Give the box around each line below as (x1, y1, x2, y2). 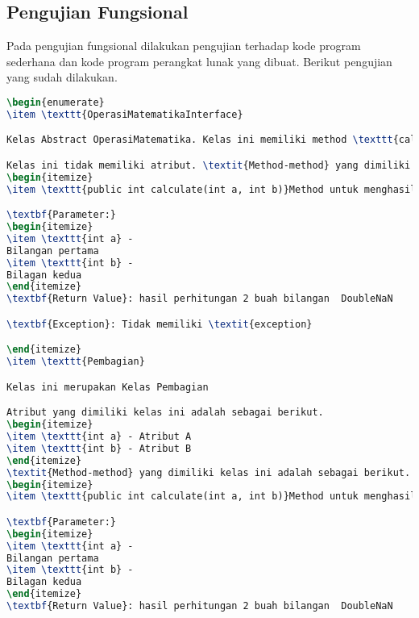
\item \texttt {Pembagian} (6, 356, 145, 368)
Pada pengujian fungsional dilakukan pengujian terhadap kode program (6, 37, 361, 54)
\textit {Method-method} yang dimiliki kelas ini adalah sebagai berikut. (6, 466, 411, 478)
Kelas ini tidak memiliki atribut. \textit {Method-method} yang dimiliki (6, 159, 411, 171)
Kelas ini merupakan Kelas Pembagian (6, 381, 209, 393)
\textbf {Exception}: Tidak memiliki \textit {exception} (6, 318, 313, 330)
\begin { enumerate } (6, 96, 105, 108)
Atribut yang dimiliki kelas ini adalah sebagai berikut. (6, 407, 324, 419)
